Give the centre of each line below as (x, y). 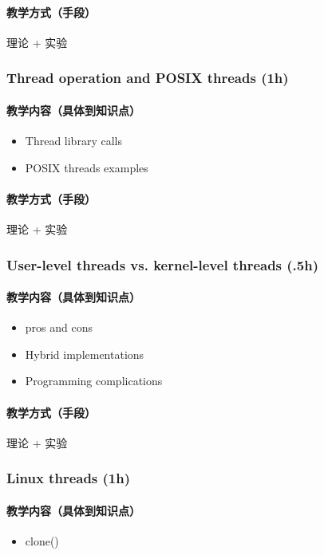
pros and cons (59, 327)
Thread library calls (73, 141)
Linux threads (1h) (69, 478)
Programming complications (94, 381)
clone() (42, 541)
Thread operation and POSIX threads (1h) (148, 78)
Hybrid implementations (85, 354)
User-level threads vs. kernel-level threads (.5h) (163, 264)
